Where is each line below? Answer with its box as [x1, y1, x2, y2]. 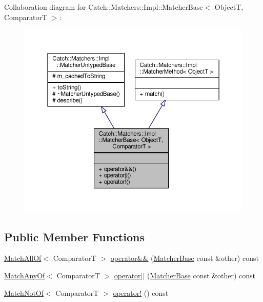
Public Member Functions [4, 228, 145, 244]
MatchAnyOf [4, 270, 45, 280]
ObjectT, [214, 2, 244, 12]
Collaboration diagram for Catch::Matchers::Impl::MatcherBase [4, 2, 203, 12]
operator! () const [113, 287, 169, 298]
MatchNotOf [4, 287, 44, 298]
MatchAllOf [4, 253, 42, 263]
